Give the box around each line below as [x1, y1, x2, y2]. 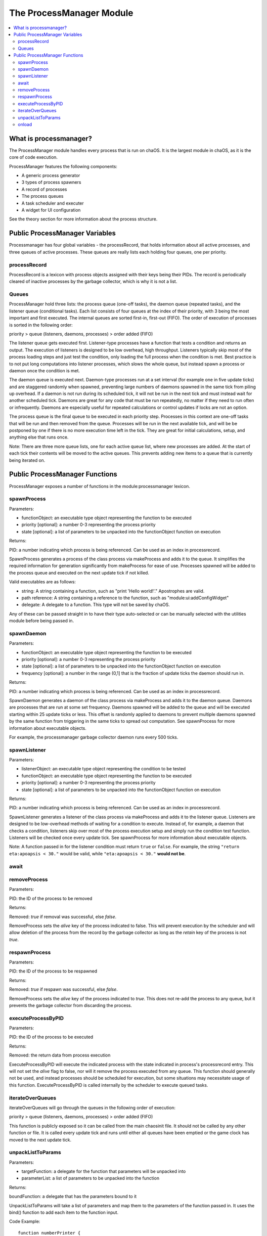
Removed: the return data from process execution [9, 1052, 111, 1058]
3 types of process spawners [21, 179, 82, 185]
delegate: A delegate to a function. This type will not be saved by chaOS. [21, 602, 170, 608]
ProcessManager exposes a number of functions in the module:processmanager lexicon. [9, 483, 190, 489]
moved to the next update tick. [9, 1137, 72, 1143]
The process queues [21, 193, 64, 199]
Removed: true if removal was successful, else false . [9, 914, 117, 920]
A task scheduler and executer [21, 200, 84, 206]
